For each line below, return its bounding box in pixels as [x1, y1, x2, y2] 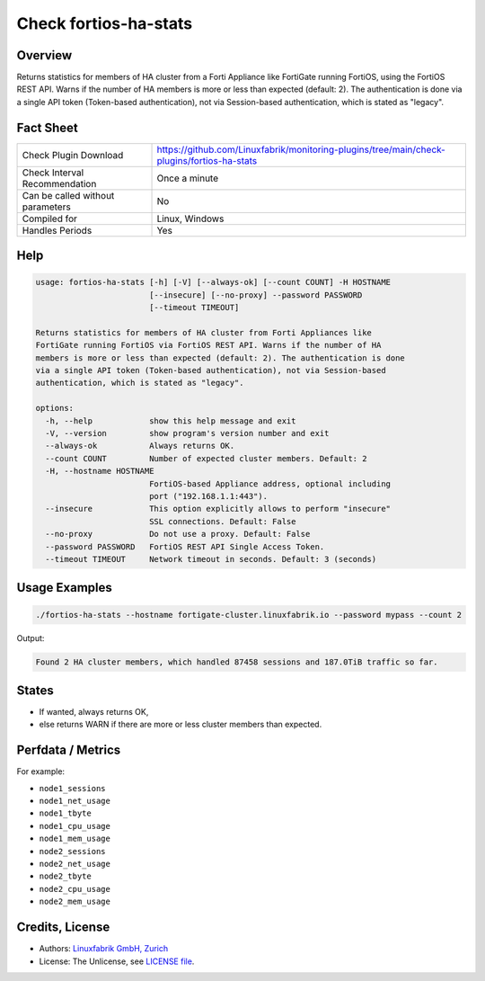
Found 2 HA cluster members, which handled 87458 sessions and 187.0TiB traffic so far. [35, 656, 439, 667]
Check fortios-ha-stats [16, 13, 193, 33]
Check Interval [22, 166, 84, 179]
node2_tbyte [39, 871, 92, 881]
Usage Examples [16, 580, 112, 595]
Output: [16, 632, 45, 643]
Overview [16, 48, 73, 63]
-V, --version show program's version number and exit [45, 428, 330, 439]
